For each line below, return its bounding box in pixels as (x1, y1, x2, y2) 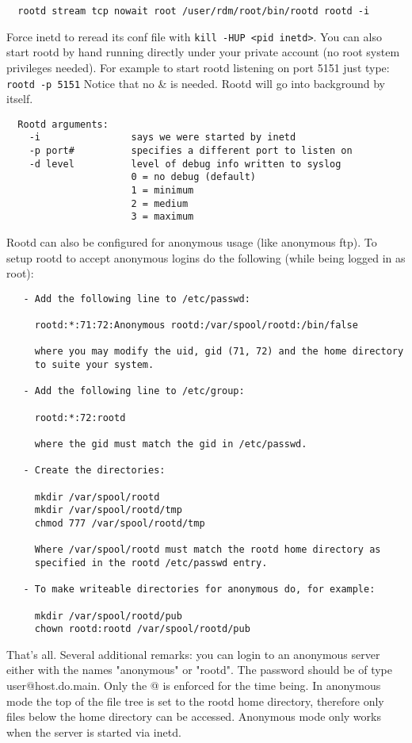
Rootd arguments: (17, 118, 109, 130)
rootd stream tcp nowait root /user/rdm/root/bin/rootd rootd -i (17, 6, 370, 17)
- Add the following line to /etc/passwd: (23, 293, 250, 304)
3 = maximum (131, 211, 194, 223)
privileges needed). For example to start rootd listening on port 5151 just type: (6, 59, 390, 75)
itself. (6, 90, 33, 107)
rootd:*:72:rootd (34, 412, 126, 423)
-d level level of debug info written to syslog (29, 158, 341, 170)
